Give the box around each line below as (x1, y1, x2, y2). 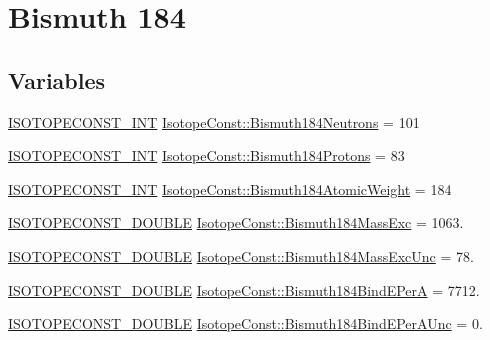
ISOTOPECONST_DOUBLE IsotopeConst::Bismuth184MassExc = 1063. (8, 212, 464, 233)
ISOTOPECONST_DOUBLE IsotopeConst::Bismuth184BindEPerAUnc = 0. (8, 313, 483, 334)
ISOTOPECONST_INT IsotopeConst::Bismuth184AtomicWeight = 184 (8, 178, 452, 199)
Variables (8, 64, 106, 95)
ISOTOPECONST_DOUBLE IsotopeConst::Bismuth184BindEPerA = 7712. (8, 279, 480, 300)
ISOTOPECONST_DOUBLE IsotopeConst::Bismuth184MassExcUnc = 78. (8, 245, 474, 266)
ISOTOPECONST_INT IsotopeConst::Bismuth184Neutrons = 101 (8, 111, 420, 132)
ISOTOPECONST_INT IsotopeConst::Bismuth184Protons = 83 (8, 145, 405, 166)
